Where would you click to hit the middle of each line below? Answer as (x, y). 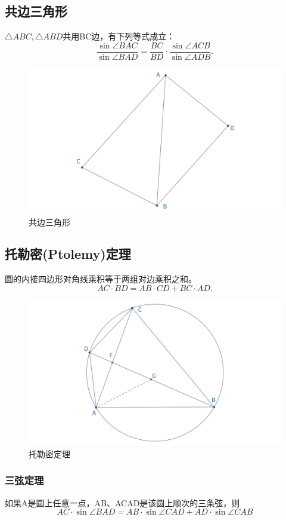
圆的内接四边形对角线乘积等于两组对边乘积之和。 (101, 279)
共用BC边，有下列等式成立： (119, 36)
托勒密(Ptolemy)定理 (68, 254)
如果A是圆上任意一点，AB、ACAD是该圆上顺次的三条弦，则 (122, 502)
